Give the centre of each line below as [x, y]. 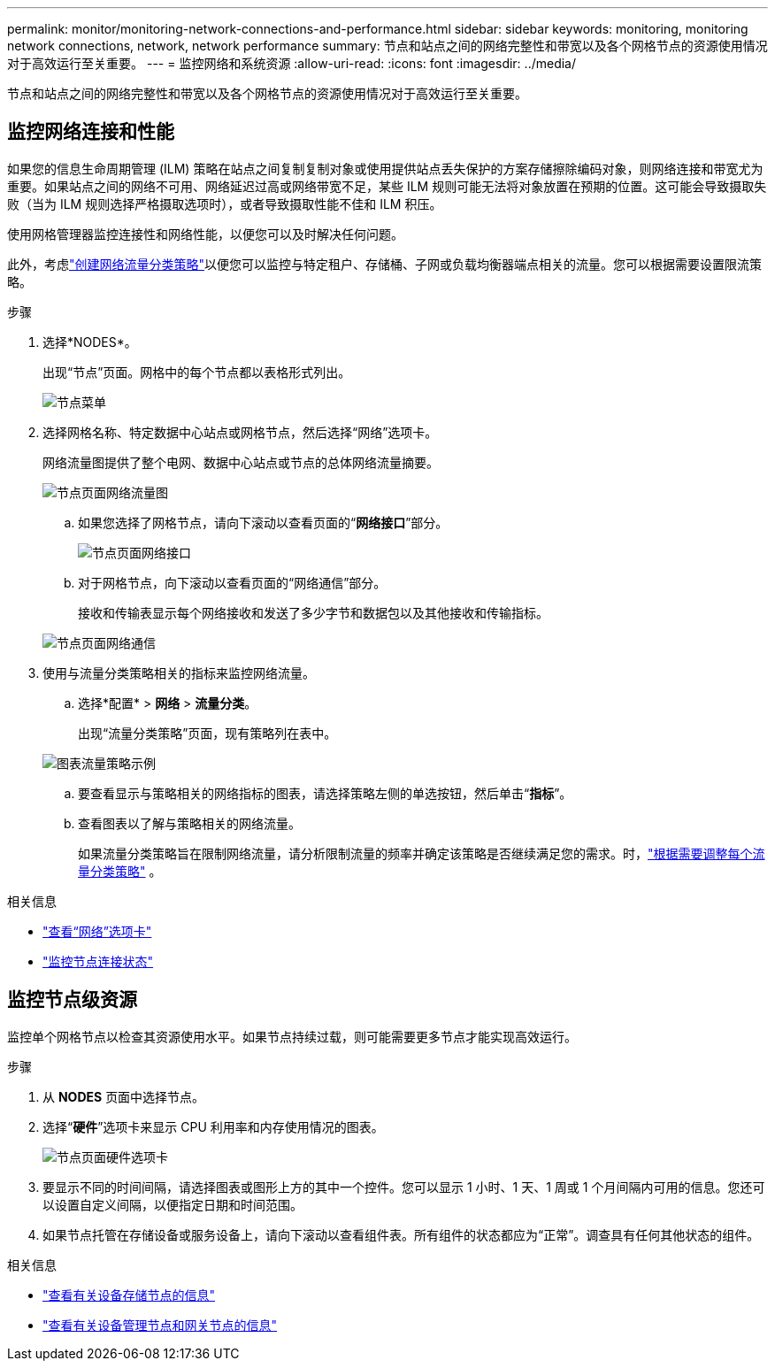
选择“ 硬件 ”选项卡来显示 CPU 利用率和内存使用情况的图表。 [213, 1126]
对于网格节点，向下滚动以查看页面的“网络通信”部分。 [232, 582]
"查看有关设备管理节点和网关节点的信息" [160, 1325]
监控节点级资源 [72, 1000]
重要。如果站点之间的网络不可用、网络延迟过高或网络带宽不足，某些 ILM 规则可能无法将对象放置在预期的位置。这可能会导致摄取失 [387, 186]
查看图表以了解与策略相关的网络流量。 [189, 823]
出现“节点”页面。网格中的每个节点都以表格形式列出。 [197, 372]
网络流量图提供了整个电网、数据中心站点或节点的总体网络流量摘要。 [241, 462]
